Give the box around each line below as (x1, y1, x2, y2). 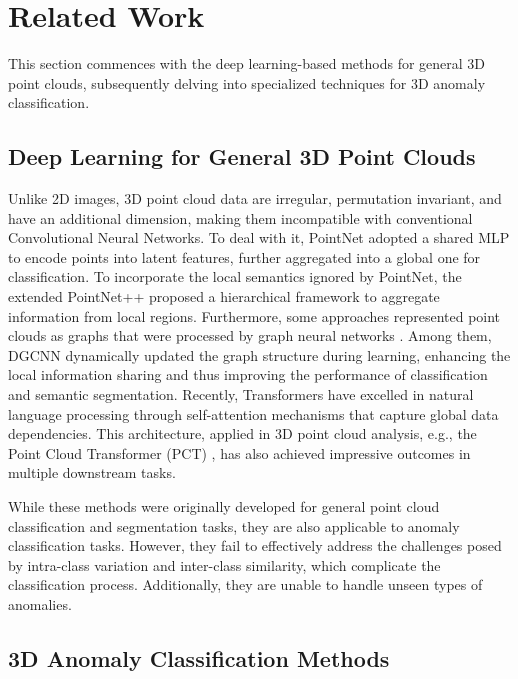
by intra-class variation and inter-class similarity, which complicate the (8, 554, 441, 575)
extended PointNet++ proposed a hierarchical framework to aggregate (8, 286, 440, 307)
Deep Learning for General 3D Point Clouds (8, 141, 476, 172)
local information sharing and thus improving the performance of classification (8, 364, 488, 385)
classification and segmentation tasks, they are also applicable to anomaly (8, 515, 460, 536)
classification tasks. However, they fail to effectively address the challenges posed (8, 535, 502, 556)
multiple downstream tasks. (8, 462, 176, 483)
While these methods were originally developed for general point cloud (8, 496, 440, 517)
